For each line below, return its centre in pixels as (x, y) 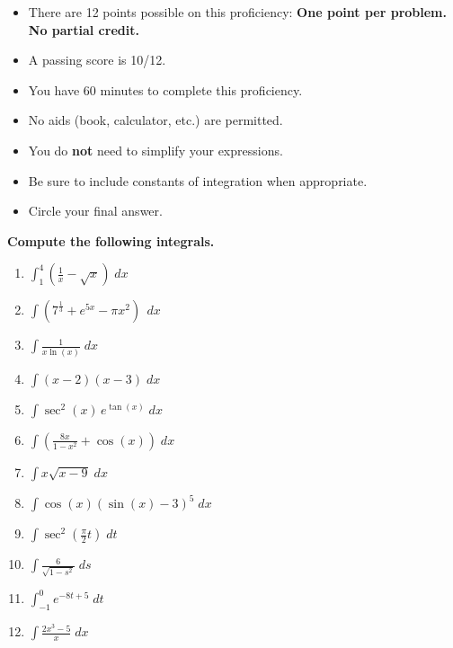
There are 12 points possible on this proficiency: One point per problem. (237, 12)
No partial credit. (84, 29)
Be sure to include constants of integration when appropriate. (198, 180)
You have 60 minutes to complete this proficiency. (165, 89)
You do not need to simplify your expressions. (155, 150)
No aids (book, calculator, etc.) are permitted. (155, 120)
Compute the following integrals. (111, 240)
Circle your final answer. (95, 211)
